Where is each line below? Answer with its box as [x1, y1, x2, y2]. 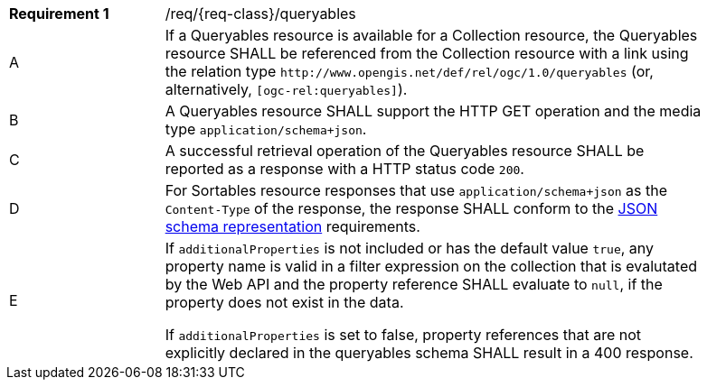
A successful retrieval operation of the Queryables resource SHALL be [165, 142, 645, 160]
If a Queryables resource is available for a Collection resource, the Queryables [165, 26, 698, 44]
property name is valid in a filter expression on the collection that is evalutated [165, 257, 697, 275]
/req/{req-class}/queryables [165, 5, 356, 23]
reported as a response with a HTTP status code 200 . [165, 160, 524, 178]
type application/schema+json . [165, 120, 367, 138]
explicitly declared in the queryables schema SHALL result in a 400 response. [165, 344, 693, 362]
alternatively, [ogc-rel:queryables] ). [165, 80, 408, 98]
